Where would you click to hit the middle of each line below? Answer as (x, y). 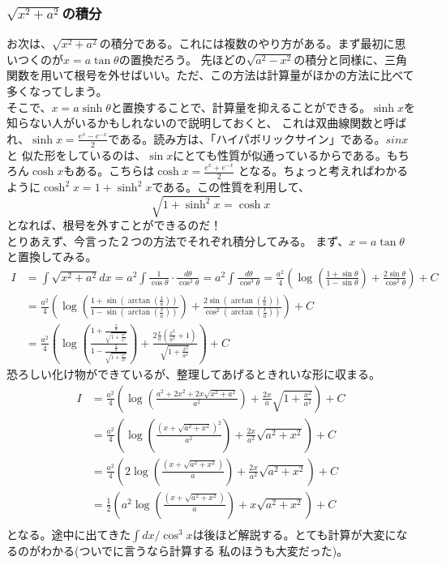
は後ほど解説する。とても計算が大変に (294, 534)
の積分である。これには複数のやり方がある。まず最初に (247, 43)
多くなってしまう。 (57, 91)
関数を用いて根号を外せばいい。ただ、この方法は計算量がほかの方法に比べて (210, 75)
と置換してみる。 (52, 257)
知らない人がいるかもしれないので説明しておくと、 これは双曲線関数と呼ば (207, 123)
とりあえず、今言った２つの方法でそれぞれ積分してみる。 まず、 (178, 240)
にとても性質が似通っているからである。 (280, 154)
